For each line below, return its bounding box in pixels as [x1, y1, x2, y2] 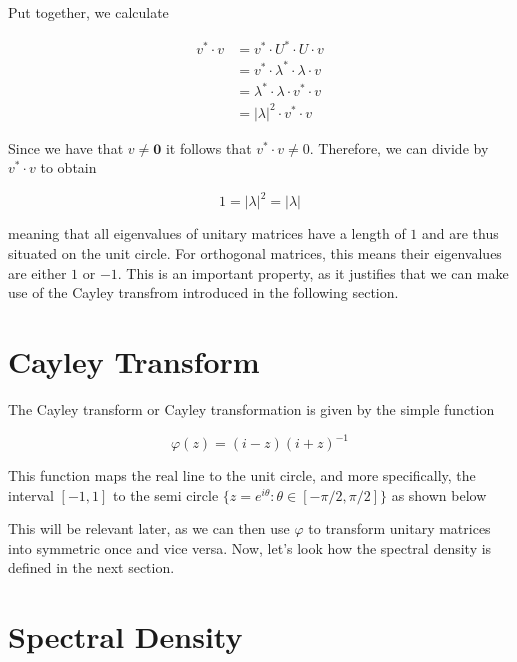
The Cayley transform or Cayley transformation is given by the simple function [8, 398, 495, 419]
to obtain [40, 157, 97, 178]
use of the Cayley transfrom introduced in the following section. [8, 282, 399, 303]
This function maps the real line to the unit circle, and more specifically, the [8, 465, 476, 485]
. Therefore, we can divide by [309, 137, 489, 158]
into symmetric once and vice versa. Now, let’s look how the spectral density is [8, 537, 492, 558]
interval [8, 484, 54, 505]
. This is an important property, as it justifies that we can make [117, 262, 509, 283]
